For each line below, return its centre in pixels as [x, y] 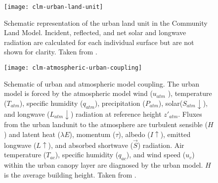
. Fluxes [190, 114]
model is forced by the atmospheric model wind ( [78, 93]
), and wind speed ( [156, 155]
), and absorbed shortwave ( [90, 145]
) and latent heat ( [32, 134]
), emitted [175, 134]
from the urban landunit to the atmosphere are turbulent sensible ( [106, 124]
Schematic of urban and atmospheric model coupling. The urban [102, 83]
